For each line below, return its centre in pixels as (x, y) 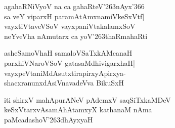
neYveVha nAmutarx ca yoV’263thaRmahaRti (76, 36)
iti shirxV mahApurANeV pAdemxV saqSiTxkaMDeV (88, 99)
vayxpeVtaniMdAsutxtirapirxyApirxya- (65, 73)
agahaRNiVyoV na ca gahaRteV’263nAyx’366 (74, 6)
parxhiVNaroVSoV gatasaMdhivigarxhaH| (70, 62)
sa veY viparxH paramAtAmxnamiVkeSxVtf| (74, 16)
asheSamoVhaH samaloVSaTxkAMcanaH (68, 53)
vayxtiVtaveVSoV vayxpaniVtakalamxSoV (70, 26)
